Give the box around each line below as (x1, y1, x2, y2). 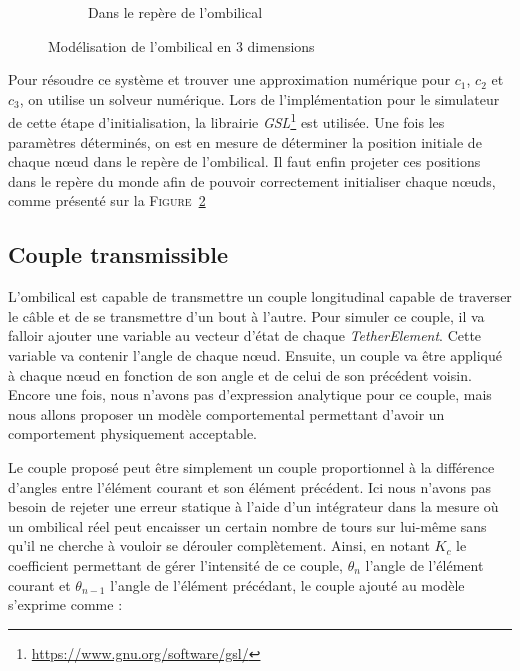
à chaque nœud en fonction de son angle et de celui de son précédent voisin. (8, 364, 472, 385)
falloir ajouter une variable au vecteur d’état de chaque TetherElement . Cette (8, 325, 482, 346)
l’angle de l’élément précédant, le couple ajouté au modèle (110, 574, 465, 595)
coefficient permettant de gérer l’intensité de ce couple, (8, 554, 343, 575)
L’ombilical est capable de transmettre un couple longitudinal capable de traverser (8, 286, 512, 307)
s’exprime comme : (8, 594, 123, 615)
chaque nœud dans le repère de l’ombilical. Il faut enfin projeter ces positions (8, 151, 481, 172)
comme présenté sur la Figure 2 (8, 190, 206, 211)
